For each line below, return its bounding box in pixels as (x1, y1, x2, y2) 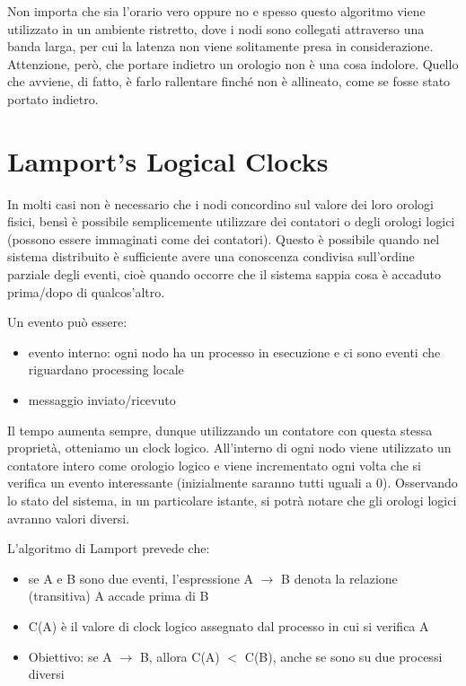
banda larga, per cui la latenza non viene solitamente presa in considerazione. (7, 37, 434, 56)
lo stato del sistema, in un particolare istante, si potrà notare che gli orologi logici (7, 491, 457, 509)
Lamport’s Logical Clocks (7, 142, 329, 179)
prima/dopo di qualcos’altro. (7, 282, 165, 301)
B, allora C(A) (139, 646, 220, 665)
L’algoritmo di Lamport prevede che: (7, 539, 210, 558)
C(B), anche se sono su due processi (244, 646, 443, 665)
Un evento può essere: (7, 312, 127, 331)
